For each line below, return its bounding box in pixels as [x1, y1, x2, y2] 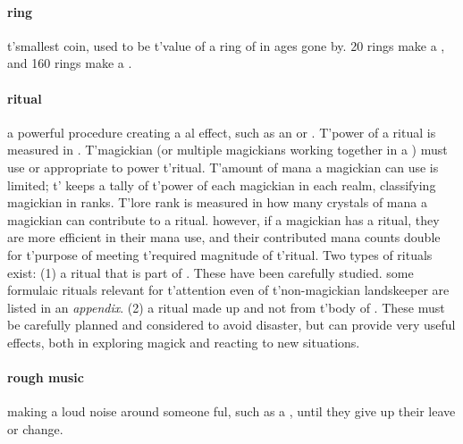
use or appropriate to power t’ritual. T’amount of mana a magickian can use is [7, 157, 439, 176]
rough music [7, 368, 84, 387]
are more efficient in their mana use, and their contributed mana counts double [7, 228, 441, 247]
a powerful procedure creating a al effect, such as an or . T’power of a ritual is [7, 122, 436, 141]
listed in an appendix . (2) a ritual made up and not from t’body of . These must [7, 297, 445, 316]
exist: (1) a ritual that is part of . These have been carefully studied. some [7, 263, 414, 281]
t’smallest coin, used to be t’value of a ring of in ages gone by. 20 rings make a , [7, 36, 445, 54]
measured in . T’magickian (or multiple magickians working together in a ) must [7, 140, 448, 159]
